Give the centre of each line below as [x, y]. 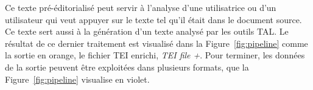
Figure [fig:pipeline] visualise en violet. [77, 79]
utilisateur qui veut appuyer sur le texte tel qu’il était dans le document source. [153, 19]
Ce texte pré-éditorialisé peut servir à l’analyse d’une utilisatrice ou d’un [141, 7]
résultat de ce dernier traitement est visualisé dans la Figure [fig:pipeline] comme [156, 43]
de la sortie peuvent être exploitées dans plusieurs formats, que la [127, 67]
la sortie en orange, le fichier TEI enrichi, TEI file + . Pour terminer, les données [155, 55]
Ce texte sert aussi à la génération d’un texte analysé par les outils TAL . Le [147, 31]
